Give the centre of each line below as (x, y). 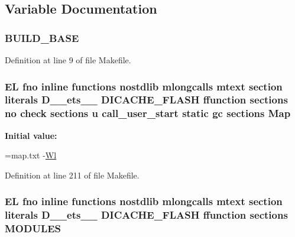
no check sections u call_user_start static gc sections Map (148, 113)
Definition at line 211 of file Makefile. (72, 175)
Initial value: (31, 135)
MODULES (33, 228)
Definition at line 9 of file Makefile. (68, 60)
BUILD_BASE (42, 38)
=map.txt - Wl (31, 155)
